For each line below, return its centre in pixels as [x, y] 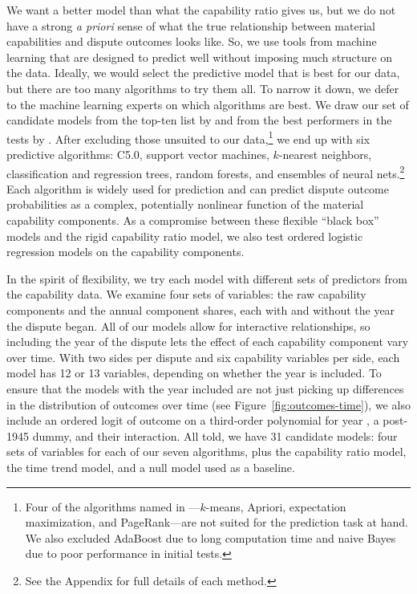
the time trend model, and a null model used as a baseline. [151, 467]
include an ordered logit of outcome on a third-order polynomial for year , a [193, 420]
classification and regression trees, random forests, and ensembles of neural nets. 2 [206, 172]
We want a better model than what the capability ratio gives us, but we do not [201, 10]
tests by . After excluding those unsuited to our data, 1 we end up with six [188, 137]
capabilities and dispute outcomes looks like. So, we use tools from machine [192, 41]
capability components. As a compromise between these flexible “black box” [193, 220]
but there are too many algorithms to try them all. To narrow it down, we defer [203, 88]
